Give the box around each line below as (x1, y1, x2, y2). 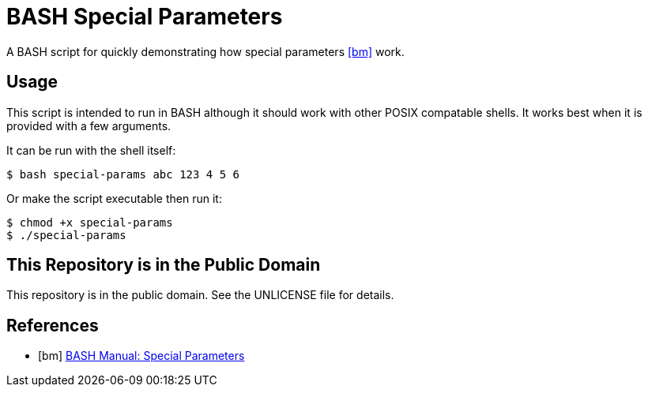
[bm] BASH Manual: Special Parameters (38, 349, 245, 363)
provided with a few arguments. (6, 118, 171, 133)
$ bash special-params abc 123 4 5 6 (6, 167, 240, 181)
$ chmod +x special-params (6, 215, 173, 229)
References (6, 315, 99, 335)
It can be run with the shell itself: (6, 143, 176, 157)
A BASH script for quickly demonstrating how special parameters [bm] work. (6, 44, 405, 58)
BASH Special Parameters (6, 3, 283, 30)
